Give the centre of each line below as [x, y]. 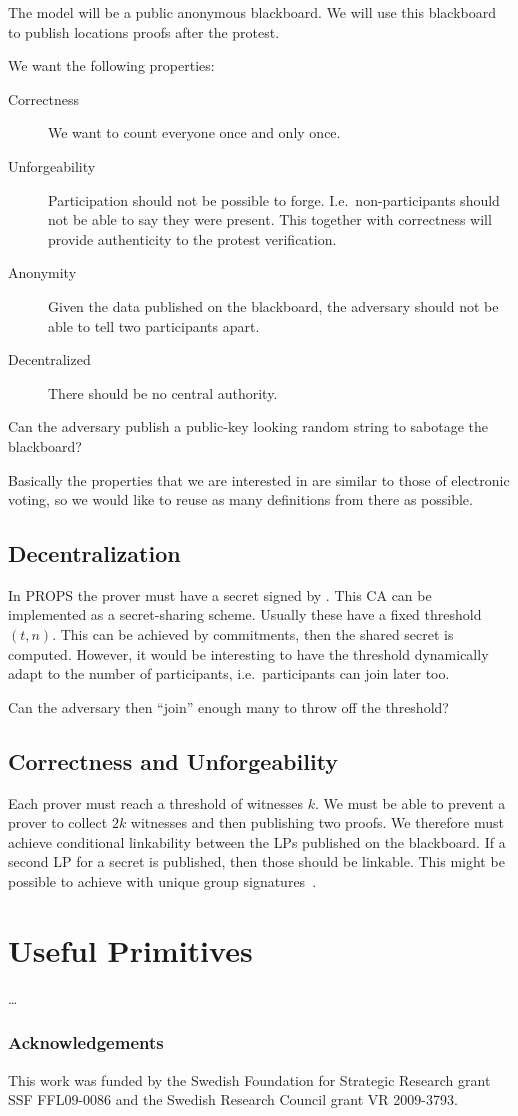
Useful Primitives [130, 949]
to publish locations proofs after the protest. [144, 31]
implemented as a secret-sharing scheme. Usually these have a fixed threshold [245, 614]
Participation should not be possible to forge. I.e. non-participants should [274, 199]
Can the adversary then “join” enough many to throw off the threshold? [228, 706]
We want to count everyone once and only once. [194, 132]
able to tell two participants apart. [154, 325]
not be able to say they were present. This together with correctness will [270, 219]
